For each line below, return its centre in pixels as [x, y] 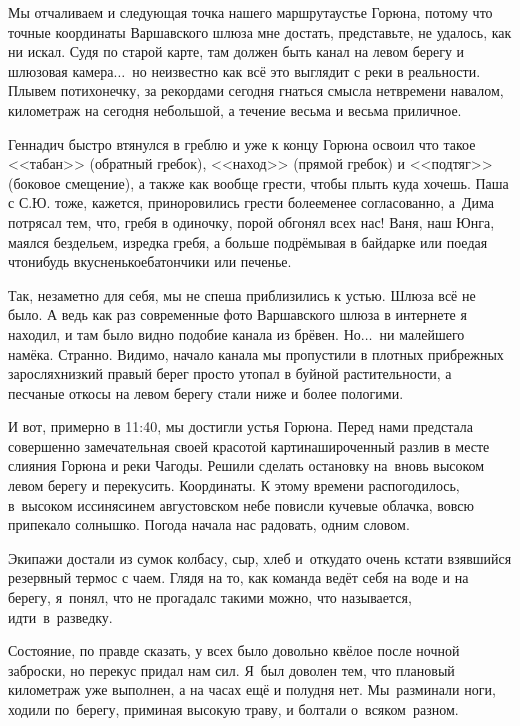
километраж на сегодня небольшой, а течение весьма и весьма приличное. [235, 109]
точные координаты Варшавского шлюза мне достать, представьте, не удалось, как [260, 31]
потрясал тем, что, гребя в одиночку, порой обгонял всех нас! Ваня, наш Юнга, [251, 221]
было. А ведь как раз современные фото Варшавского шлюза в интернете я [237, 314]
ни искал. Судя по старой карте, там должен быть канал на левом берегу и [236, 51]
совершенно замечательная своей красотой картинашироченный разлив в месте [249, 445]
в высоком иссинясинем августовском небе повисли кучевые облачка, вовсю [241, 504]
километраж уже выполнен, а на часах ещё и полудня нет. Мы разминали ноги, [252, 689]
